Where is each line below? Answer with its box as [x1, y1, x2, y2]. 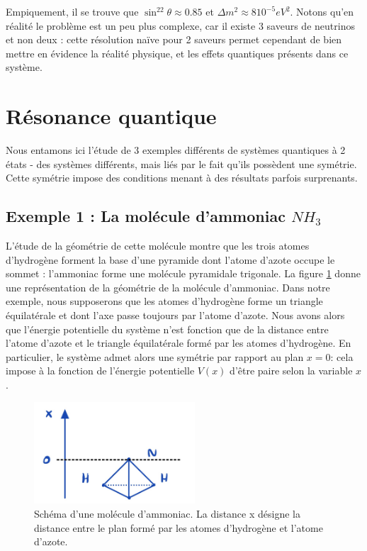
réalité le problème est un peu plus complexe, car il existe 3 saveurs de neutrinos [6, 18, 355, 33]
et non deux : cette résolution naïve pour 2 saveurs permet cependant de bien [6, 32, 342, 47]
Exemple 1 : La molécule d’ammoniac [6, 205, 286, 227]
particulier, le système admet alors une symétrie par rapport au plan [6, 349, 304, 364]
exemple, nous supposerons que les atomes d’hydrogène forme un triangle [6, 294, 323, 308]
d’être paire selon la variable [230, 363, 353, 378]
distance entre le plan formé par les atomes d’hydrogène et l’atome [34, 520, 323, 535]
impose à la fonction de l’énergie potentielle [6, 363, 195, 378]
